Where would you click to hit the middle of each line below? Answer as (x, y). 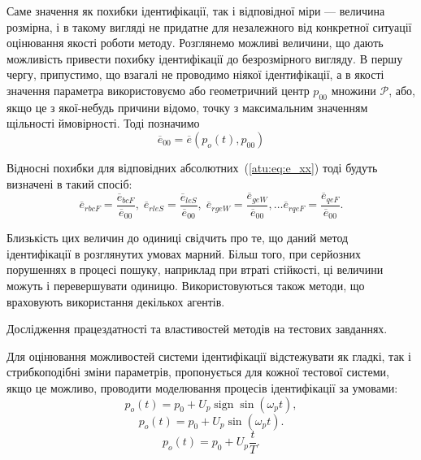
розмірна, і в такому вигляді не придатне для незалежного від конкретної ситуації (209, 26)
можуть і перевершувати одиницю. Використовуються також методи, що (186, 286)
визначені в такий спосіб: (69, 183)
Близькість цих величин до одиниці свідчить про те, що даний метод (178, 238)
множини (354, 90)
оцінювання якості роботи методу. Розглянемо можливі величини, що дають (195, 43)
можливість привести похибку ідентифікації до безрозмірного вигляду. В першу (205, 58)
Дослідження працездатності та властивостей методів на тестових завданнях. (197, 329)
